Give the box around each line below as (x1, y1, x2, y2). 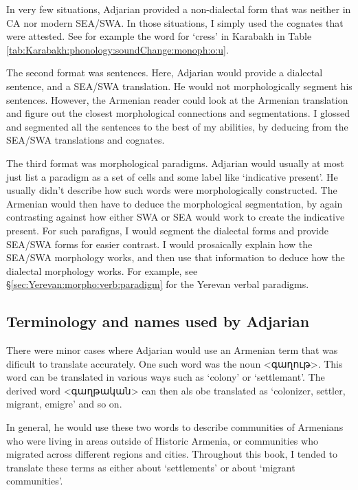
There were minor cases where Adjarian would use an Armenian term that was (6, 343, 338, 357)
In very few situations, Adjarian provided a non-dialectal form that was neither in (6, 2, 351, 16)
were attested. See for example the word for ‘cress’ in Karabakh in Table (6, 29, 312, 43)
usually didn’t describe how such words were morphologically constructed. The (6, 183, 337, 197)
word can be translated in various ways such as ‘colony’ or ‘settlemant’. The (6, 370, 325, 384)
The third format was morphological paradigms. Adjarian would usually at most (6, 155, 344, 170)
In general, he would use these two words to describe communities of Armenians (6, 420, 344, 434)
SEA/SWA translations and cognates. (6, 133, 165, 147)
